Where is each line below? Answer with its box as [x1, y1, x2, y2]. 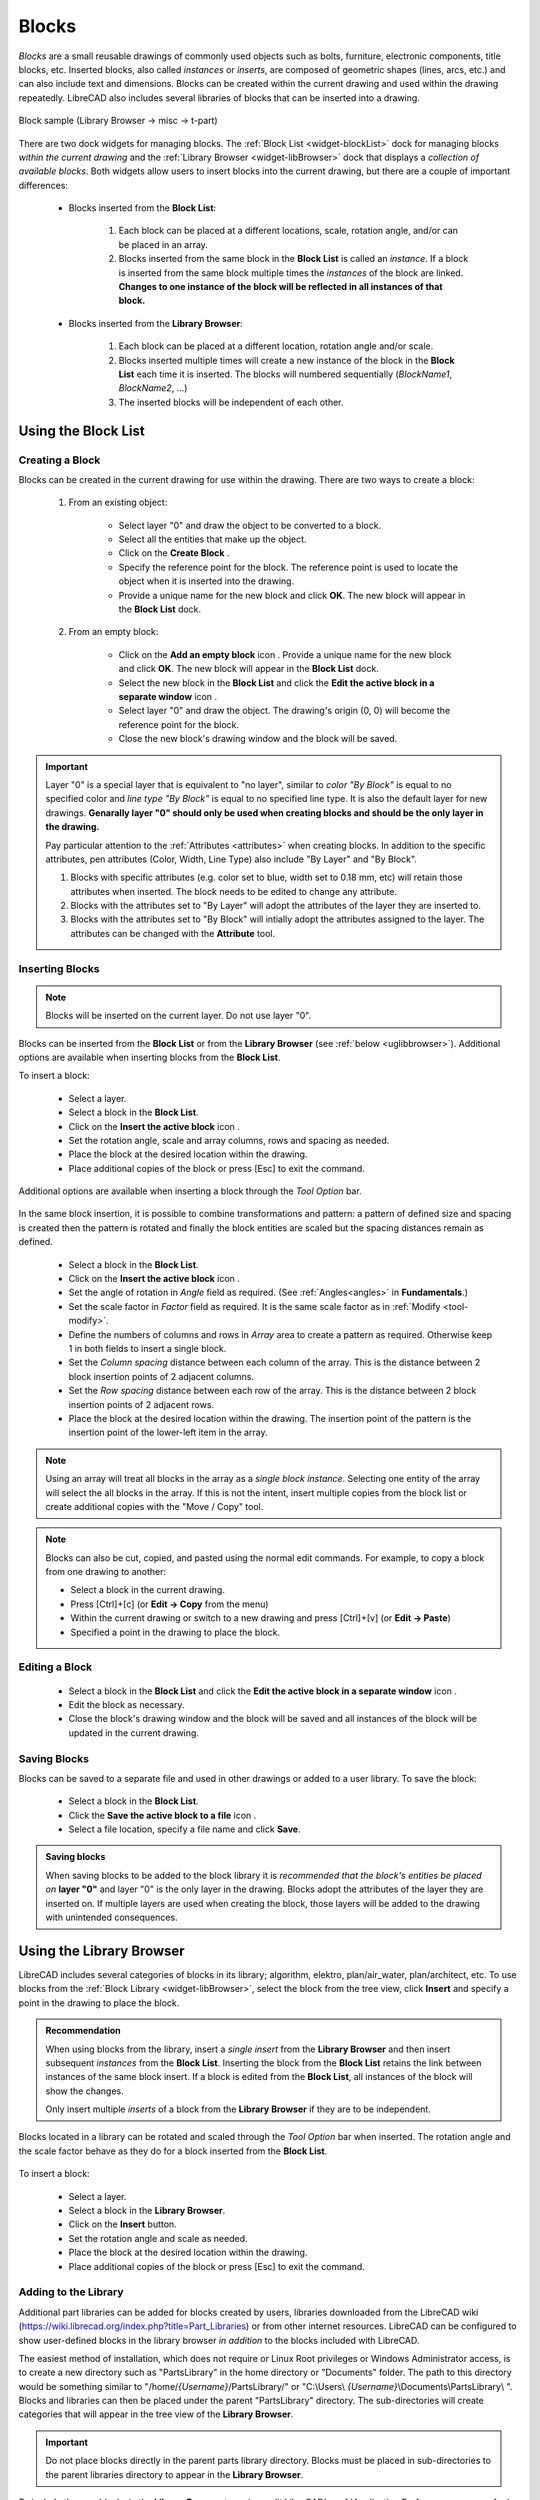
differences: [18, 179, 69, 191]
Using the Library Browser [18, 1942, 185, 1959]
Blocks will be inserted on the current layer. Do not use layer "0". [45, 1010, 312, 1022]
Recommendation [45, 2025, 121, 2037]
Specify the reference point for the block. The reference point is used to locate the [118, 561, 459, 573]
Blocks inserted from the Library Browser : [68, 317, 244, 329]
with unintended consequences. [45, 1911, 179, 1924]
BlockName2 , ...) [118, 382, 188, 394]
